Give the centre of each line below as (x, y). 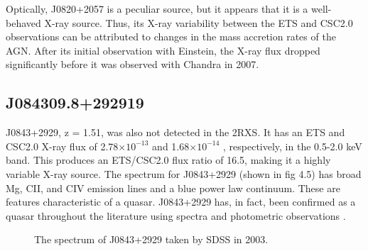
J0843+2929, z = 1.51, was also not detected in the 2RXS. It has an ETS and (175, 132)
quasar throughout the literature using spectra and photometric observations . (176, 215)
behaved (23, 22)
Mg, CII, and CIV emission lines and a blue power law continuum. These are (173, 188)
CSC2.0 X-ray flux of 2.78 (62, 146)
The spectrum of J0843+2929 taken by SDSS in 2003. (151, 239)
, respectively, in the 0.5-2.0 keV (293, 146)
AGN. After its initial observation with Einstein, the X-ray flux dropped (163, 50)
